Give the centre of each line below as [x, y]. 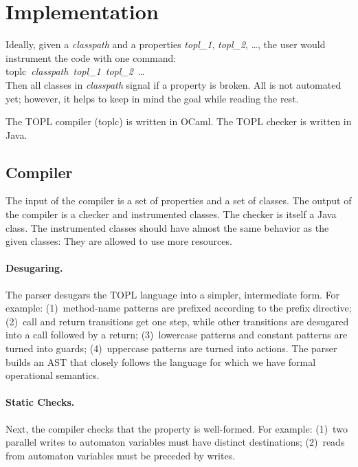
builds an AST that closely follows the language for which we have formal [161, 361]
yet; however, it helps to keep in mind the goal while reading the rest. [152, 98]
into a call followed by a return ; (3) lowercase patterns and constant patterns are [177, 335]
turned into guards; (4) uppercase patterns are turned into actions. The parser [171, 348]
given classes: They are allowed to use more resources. [119, 241]
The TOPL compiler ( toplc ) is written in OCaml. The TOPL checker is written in [179, 121]
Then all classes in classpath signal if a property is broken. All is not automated [174, 84]
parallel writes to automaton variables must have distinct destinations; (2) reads [175, 442]
